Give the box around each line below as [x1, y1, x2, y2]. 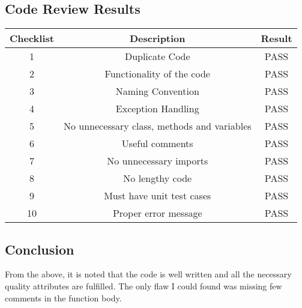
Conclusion [5, 240, 74, 258]
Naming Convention [115, 84, 199, 98]
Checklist [10, 31, 54, 46]
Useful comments [121, 136, 193, 151]
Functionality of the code [104, 67, 210, 81]
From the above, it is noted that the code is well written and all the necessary [5, 268, 292, 280]
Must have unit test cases [104, 189, 211, 203]
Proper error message [112, 206, 202, 220]
